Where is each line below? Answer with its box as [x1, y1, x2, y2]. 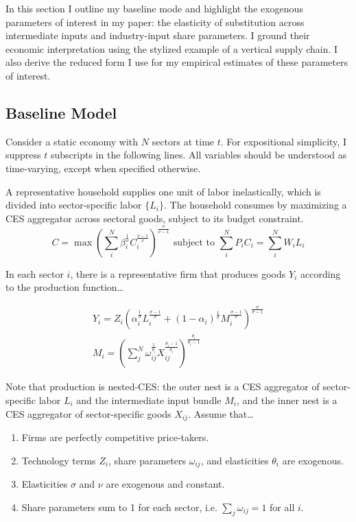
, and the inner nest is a [236, 393, 337, 407]
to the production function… [5, 280, 124, 294]
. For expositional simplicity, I [220, 134, 346, 148]
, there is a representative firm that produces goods [70, 266, 286, 281]
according [300, 266, 341, 281]
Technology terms [21, 453, 96, 467]
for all [270, 499, 295, 514]
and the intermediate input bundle [76, 393, 222, 407]
